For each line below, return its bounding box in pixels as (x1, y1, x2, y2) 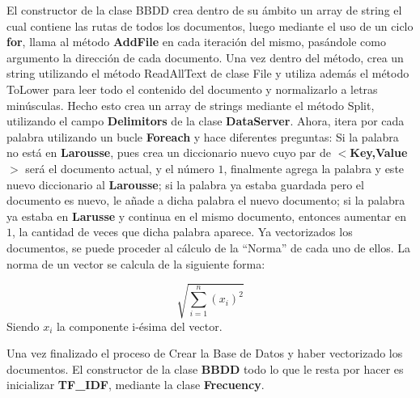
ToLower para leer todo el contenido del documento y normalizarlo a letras (6, 80, 378, 97)
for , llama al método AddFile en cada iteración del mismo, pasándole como (6, 33, 386, 50)
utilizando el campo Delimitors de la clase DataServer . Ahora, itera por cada (6, 112, 405, 129)
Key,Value (350, 144, 408, 161)
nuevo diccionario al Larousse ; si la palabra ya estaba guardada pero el (6, 176, 364, 193)
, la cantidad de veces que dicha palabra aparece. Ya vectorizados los (12, 223, 353, 240)
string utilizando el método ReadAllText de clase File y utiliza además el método (6, 65, 409, 82)
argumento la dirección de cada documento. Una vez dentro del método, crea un (6, 49, 404, 66)
